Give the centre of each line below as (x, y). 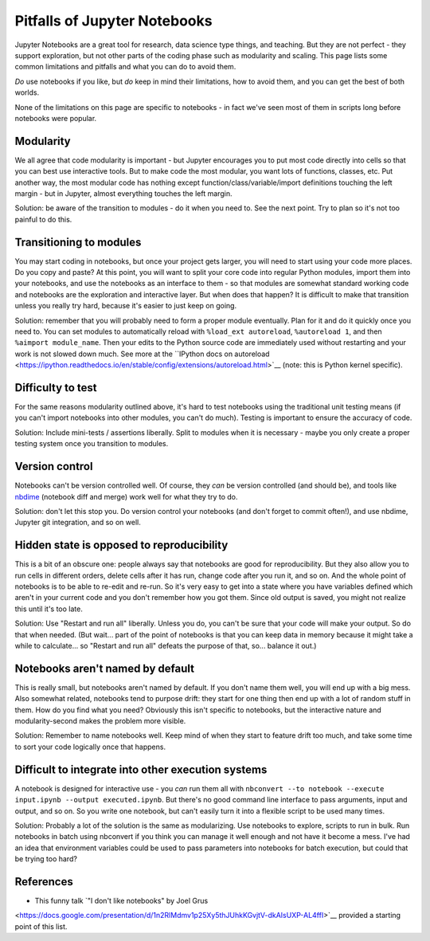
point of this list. (41, 926)
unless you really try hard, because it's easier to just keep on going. (126, 306)
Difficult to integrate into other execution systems (141, 769)
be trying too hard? (46, 859)
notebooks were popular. (56, 118)
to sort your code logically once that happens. (90, 747)
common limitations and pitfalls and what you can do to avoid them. (125, 67)
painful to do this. (43, 219)
